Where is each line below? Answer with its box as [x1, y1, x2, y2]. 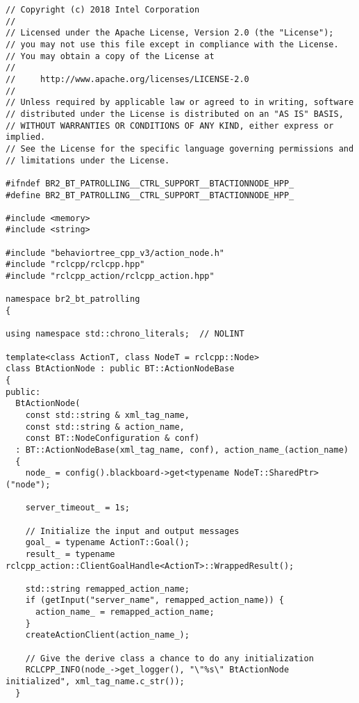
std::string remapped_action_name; [25, 583, 190, 594]
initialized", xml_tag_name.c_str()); [6, 677, 185, 687]
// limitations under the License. [6, 155, 170, 165]
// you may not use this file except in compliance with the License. [6, 39, 339, 49]
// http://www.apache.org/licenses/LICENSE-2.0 [6, 74, 249, 84]
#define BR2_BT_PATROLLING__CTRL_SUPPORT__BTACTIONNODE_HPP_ [6, 190, 294, 200]
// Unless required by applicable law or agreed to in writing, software [6, 97, 354, 108]
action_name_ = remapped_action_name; [35, 607, 215, 617]
